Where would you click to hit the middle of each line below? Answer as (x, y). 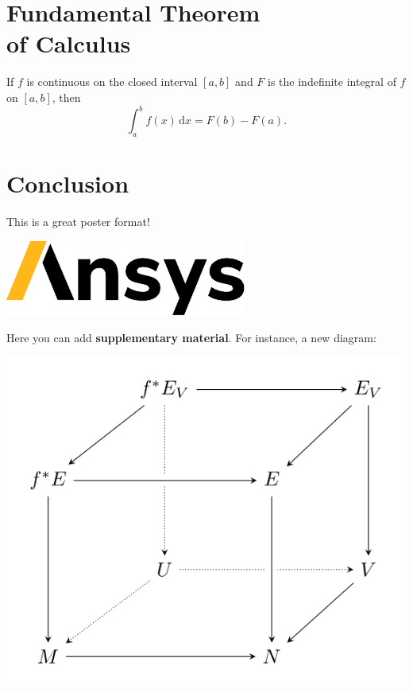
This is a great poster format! (78, 221)
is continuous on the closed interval (112, 82)
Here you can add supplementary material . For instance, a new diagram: (191, 338)
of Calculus (69, 43)
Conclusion (68, 183)
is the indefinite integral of (332, 82)
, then (66, 97)
